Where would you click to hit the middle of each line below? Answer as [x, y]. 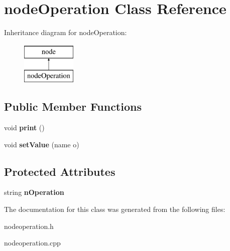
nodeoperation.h [29, 226]
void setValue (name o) [42, 144]
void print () [24, 128]
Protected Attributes [60, 171]
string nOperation [34, 192]
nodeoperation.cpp [32, 243]
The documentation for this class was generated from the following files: [115, 209]
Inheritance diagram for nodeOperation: [66, 32]
